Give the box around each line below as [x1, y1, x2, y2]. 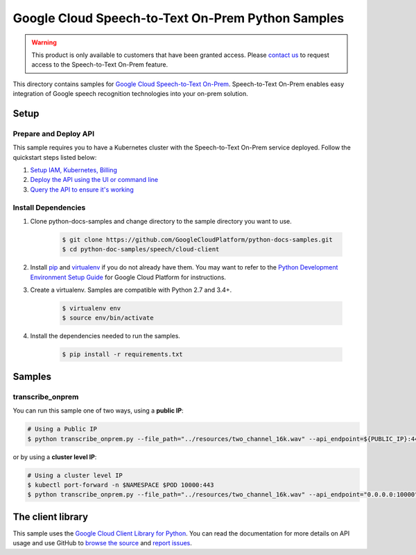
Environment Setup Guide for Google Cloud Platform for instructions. [30, 273, 227, 281]
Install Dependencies [12, 202, 86, 212]
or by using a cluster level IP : [12, 452, 97, 461]
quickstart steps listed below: [12, 153, 97, 161]
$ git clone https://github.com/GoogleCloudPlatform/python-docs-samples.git [62, 235, 333, 243]
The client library [12, 511, 89, 522]
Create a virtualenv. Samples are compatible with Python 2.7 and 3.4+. [30, 285, 232, 295]
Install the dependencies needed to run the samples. [30, 332, 180, 340]
